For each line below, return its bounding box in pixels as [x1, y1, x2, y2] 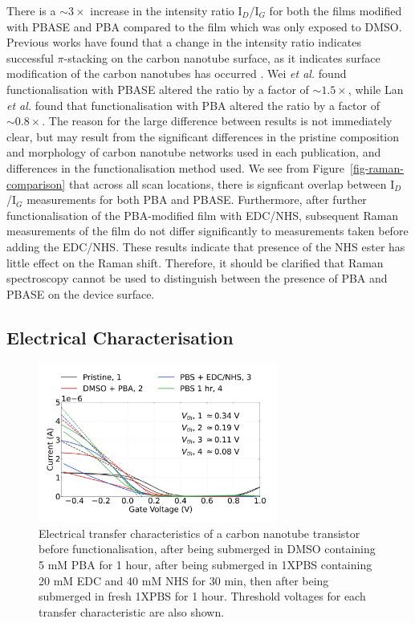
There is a [6, 2, 56, 18]
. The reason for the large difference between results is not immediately [42, 112, 393, 129]
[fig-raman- [350, 159, 404, 176]
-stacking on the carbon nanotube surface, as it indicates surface [63, 49, 380, 66]
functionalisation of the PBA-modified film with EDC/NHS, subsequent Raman [6, 206, 399, 223]
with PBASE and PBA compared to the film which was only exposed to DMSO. [6, 18, 402, 35]
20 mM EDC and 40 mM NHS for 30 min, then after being [39, 572, 329, 588]
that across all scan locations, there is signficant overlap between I [68, 175, 395, 192]
